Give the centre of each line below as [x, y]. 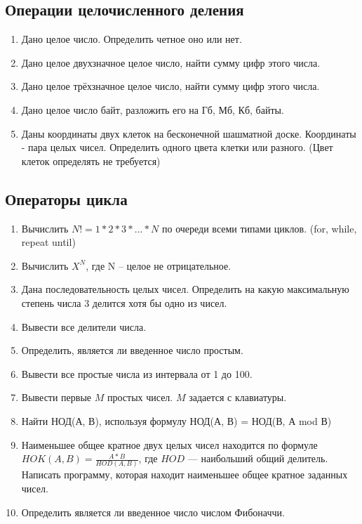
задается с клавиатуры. [238, 397]
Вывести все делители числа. [84, 326]
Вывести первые [56, 397]
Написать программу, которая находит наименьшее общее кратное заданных [185, 474]
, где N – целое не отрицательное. [159, 265]
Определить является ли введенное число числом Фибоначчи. [153, 512]
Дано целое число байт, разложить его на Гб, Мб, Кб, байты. [153, 109]
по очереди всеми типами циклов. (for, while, [260, 228]
